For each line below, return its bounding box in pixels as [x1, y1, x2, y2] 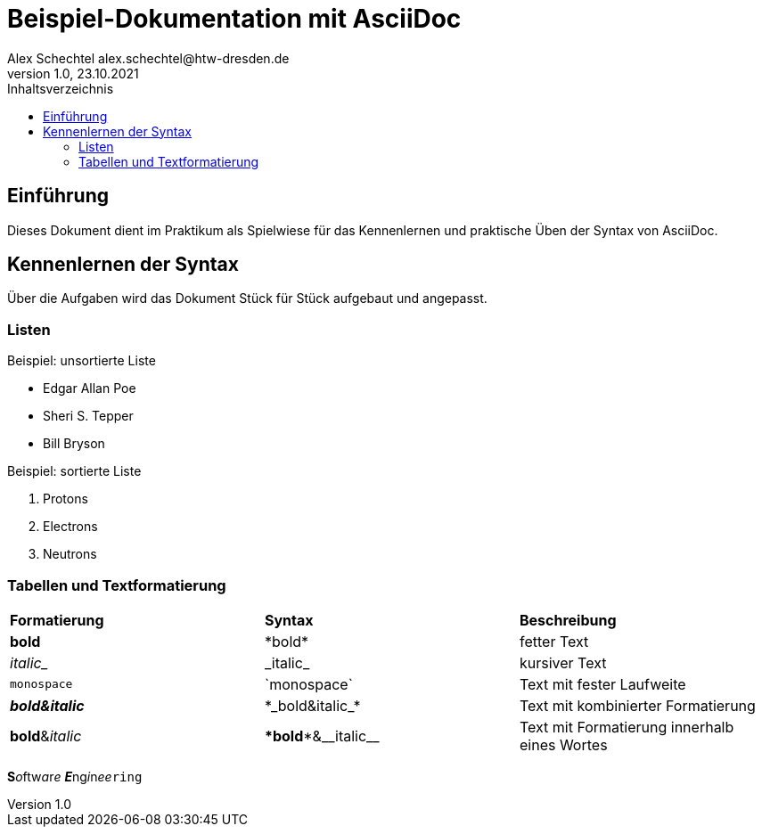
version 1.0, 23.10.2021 [7, 65, 139, 81]
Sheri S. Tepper [43, 408, 134, 424]
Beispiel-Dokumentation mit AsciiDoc [7, 4, 462, 34]
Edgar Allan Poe [43, 380, 136, 397]
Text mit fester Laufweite [519, 675, 686, 693]
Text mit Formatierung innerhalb [519, 717, 734, 736]
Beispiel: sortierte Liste [7, 463, 142, 479]
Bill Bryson [43, 436, 105, 452]
